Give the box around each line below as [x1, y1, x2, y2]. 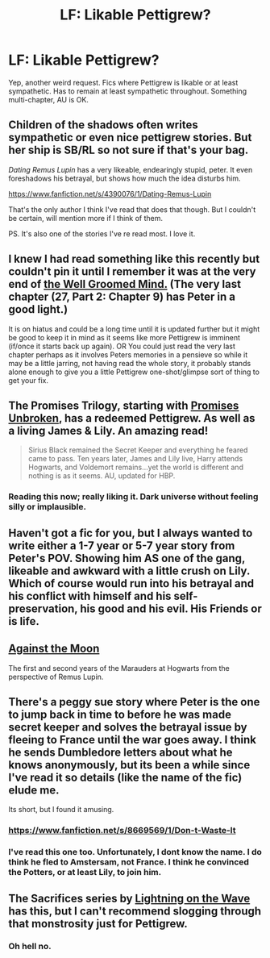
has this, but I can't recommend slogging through [8, 904, 262, 918]
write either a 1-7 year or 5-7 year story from [8, 539, 235, 552]
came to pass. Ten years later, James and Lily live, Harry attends [27, 454, 243, 464]
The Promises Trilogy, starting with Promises [8, 398, 239, 412]
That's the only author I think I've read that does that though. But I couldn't [8, 204, 256, 215]
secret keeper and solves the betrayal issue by [8, 720, 247, 734]
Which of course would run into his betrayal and [8, 577, 255, 590]
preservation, [8, 602, 78, 615]
